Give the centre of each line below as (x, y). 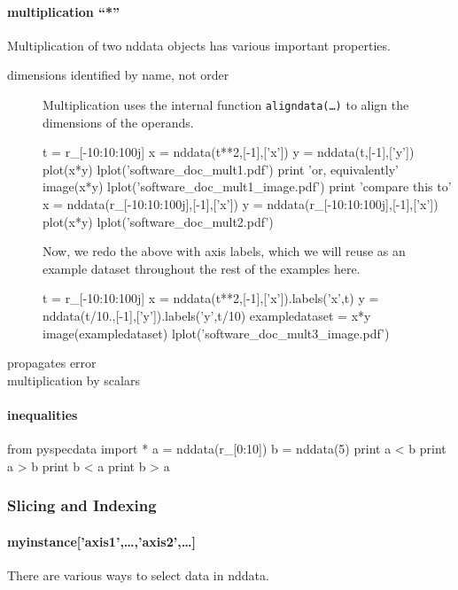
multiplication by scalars (74, 380)
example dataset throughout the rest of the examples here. (202, 268)
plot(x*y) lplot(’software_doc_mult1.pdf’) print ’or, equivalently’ (221, 169)
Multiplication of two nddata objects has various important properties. (199, 45)
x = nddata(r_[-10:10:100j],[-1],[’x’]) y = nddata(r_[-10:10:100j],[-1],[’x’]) (241, 204)
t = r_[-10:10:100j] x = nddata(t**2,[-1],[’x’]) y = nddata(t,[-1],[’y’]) (229, 152)
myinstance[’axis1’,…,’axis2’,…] (101, 541)
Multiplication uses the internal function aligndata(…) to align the (226, 104)
